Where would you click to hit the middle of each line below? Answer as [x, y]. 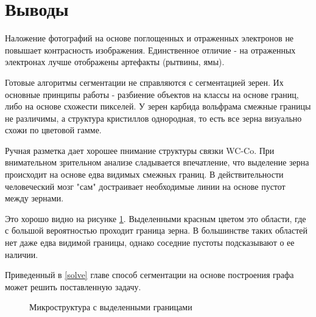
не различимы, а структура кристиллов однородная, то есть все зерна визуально [153, 118]
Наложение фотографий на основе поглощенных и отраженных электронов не [149, 38]
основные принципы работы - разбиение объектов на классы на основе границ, [152, 94]
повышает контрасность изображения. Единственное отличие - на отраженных [150, 50]
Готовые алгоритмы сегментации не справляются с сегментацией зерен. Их [144, 82]
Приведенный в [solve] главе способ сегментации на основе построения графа [149, 275]
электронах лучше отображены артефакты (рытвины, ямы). [115, 62]
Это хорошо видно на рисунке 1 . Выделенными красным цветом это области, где [156, 218]
